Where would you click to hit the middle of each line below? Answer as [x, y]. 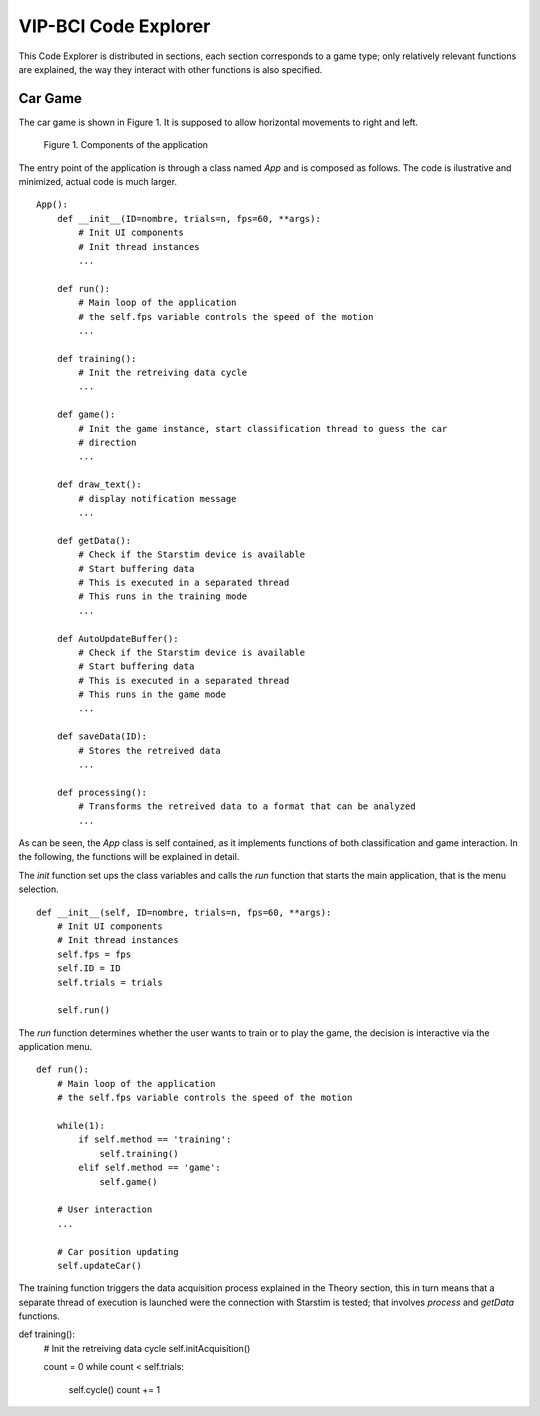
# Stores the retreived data [150, 750]
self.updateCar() [99, 1265]
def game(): [86, 414]
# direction [107, 443]
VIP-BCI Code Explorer [114, 26]
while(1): [80, 1126]
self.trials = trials [110, 982]
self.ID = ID [88, 968]
